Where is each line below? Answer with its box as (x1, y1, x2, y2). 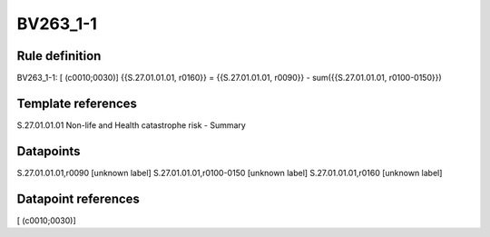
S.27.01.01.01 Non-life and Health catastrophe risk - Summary (16, 119, 247, 131)
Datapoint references (16, 191, 141, 206)
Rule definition (16, 48, 102, 64)
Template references (16, 95, 138, 111)
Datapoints (16, 143, 81, 159)
